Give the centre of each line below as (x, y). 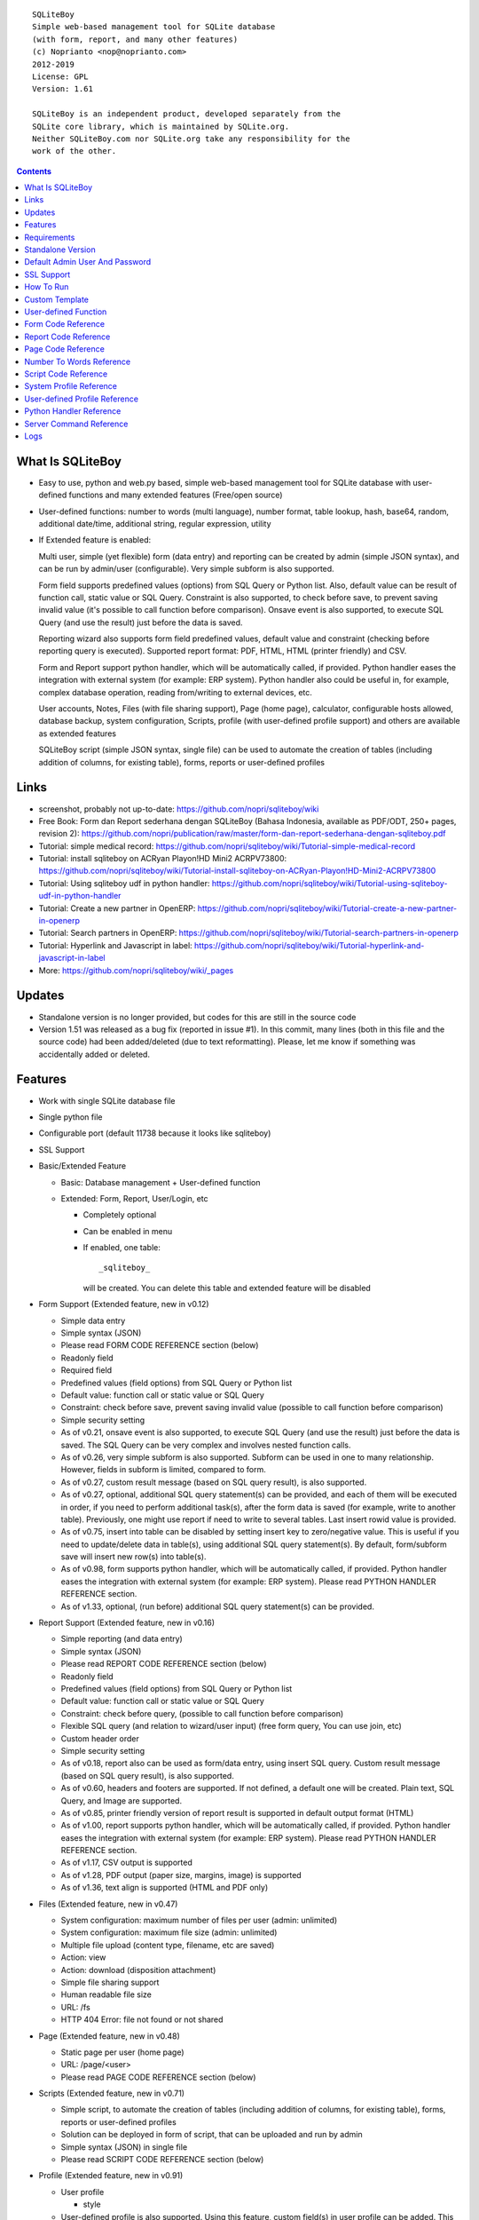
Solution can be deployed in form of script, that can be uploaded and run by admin (212, 2135)
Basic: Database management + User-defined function (161, 1182)
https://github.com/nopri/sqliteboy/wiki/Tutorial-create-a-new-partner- (327, 908)
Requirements (50, 237)
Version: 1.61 (63, 89)
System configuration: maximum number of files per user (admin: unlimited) (199, 1920)
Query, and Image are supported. (121, 1800)
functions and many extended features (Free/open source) (176, 495)
